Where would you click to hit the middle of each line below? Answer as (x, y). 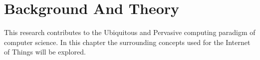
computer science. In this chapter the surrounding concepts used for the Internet (127, 42)
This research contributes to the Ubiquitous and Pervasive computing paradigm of (130, 32)
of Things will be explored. (45, 52)
